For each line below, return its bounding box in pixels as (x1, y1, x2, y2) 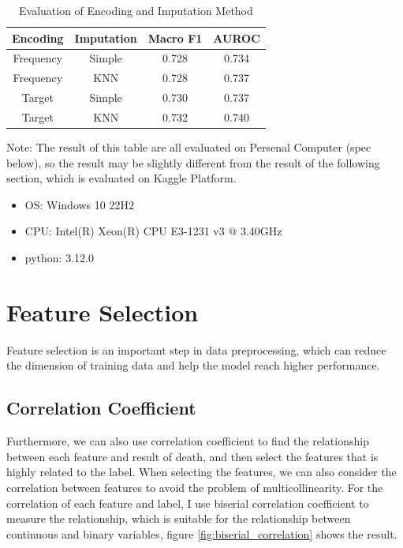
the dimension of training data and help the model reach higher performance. (6, 357, 380, 373)
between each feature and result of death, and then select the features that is (6, 448, 379, 464)
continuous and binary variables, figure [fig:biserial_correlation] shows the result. (6, 525, 397, 542)
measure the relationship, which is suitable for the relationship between (6, 510, 351, 527)
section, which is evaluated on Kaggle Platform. (6, 170, 237, 186)
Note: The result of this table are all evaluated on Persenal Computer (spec (6, 139, 371, 156)
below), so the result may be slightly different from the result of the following (6, 154, 380, 171)
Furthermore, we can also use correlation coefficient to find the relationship (6, 433, 369, 449)
